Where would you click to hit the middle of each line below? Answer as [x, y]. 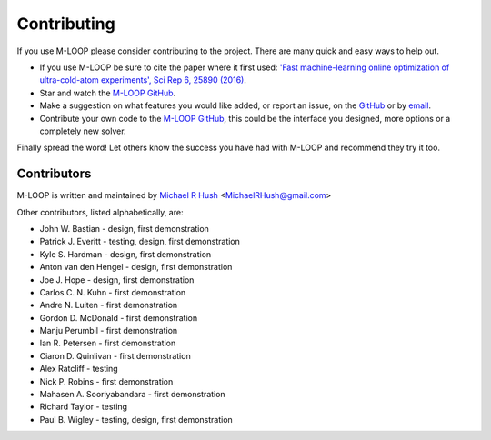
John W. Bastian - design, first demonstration [124, 228]
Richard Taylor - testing [83, 407]
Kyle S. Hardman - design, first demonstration [125, 254]
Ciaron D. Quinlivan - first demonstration [115, 355]
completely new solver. [83, 131]
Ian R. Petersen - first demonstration [108, 343]
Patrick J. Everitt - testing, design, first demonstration [140, 242]
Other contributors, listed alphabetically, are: [100, 212]
